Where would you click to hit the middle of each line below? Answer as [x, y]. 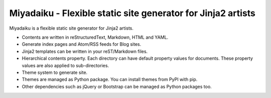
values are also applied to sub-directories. [65, 65]
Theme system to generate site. [55, 72]
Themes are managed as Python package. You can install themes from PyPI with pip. [110, 79]
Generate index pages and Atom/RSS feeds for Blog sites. [82, 44]
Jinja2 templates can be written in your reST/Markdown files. [85, 51]
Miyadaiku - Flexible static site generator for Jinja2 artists [132, 13]
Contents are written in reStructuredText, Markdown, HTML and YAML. [95, 37]
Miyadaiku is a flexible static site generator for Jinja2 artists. [72, 28]
